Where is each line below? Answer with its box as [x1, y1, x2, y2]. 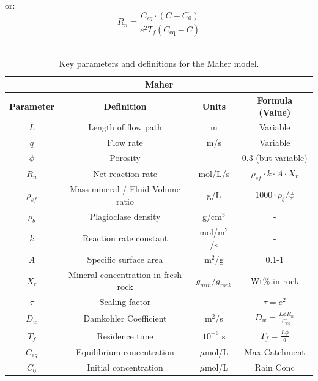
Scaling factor [99, 295, 151, 308]
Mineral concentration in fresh [68, 268, 182, 281]
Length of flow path [88, 121, 162, 134]
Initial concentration [87, 361, 163, 374]
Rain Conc [254, 361, 295, 374]
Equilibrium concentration [76, 345, 174, 358]
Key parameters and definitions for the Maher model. [59, 56, 259, 69]
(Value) [259, 105, 291, 118]
